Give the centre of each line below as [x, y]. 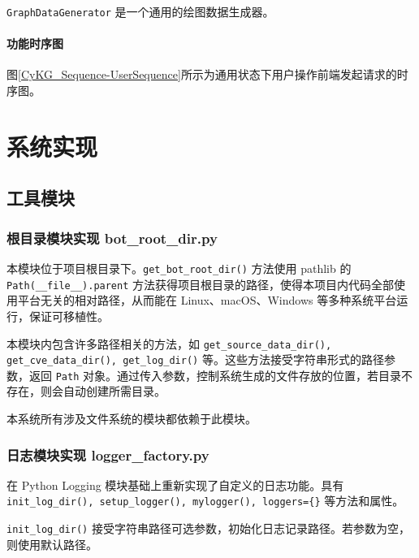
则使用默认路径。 [52, 544]
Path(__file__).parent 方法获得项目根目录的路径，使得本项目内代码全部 [201, 284]
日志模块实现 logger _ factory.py [108, 454]
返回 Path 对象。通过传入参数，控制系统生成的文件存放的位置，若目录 [215, 375]
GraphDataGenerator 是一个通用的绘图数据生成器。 [140, 11]
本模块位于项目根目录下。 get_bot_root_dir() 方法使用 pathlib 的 [179, 268]
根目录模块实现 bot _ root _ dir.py [112, 238]
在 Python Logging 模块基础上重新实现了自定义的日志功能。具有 [175, 484]
